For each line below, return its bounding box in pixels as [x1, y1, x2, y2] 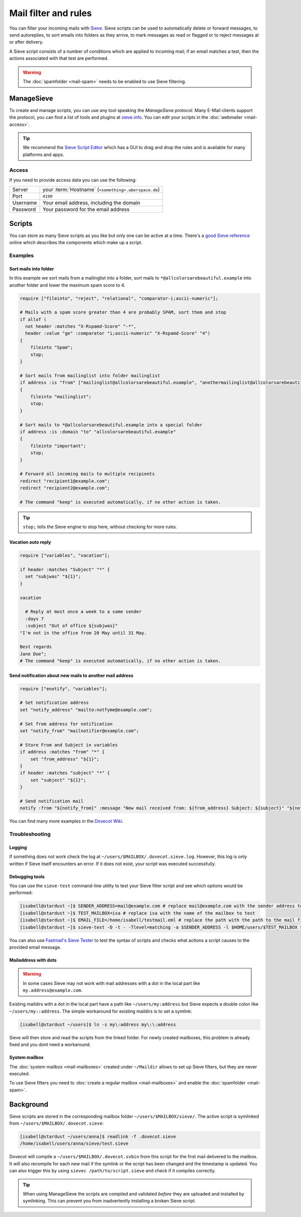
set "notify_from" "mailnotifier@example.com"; [20, 728, 139, 734]
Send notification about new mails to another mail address [9, 672, 134, 678]
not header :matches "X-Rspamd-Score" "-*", [25, 324, 136, 329]
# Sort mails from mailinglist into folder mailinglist [20, 373, 161, 379]
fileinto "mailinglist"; [30, 394, 92, 399]
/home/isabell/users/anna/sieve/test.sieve [20, 1141, 129, 1147]
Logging [9, 844, 27, 850]
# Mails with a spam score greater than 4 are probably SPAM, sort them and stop [20, 309, 227, 315]
